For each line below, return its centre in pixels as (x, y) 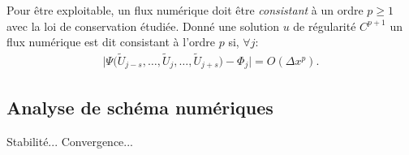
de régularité (325, 26)
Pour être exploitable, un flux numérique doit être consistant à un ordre (185, 10)
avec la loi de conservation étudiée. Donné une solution (143, 26)
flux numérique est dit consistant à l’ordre (111, 42)
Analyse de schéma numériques (140, 107)
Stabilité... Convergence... (70, 141)
